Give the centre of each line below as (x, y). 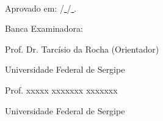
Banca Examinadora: (44, 28)
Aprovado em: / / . (41, 8)
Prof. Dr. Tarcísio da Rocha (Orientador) (82, 49)
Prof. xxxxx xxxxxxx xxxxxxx (61, 90)
